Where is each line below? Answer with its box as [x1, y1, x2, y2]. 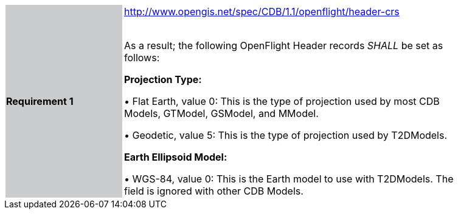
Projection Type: [124, 73, 202, 85]
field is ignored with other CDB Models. [124, 185, 304, 197]
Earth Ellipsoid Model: [124, 151, 227, 163]
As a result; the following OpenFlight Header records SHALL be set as [124, 39, 443, 52]
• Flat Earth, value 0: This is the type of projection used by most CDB [124, 95, 440, 107]
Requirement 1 [6, 95, 74, 107]
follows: [124, 52, 160, 64]
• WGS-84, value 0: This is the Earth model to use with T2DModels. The [124, 173, 454, 185]
